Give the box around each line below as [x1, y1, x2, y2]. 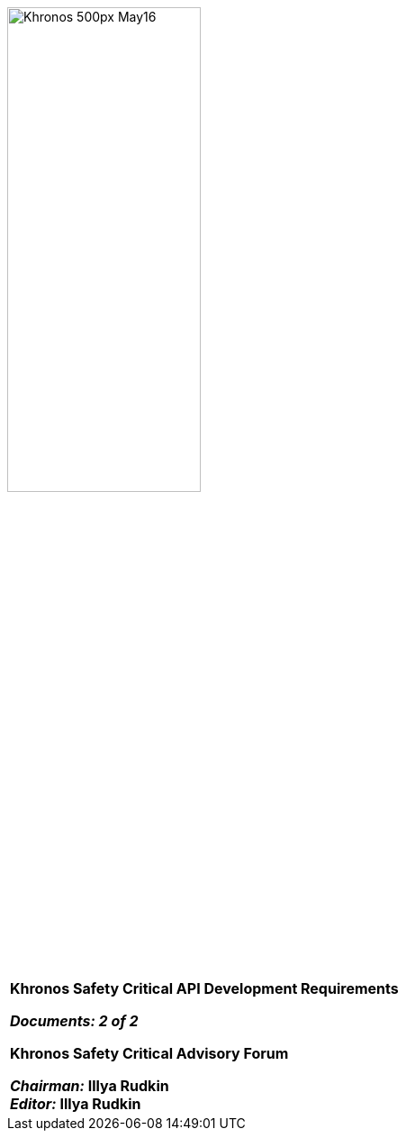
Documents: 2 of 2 [10, 1012, 139, 1030]
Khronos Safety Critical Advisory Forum [10, 1044, 289, 1062]
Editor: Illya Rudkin [10, 1095, 141, 1113]
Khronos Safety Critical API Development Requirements [10, 979, 399, 997]
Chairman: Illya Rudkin [10, 1077, 169, 1095]
